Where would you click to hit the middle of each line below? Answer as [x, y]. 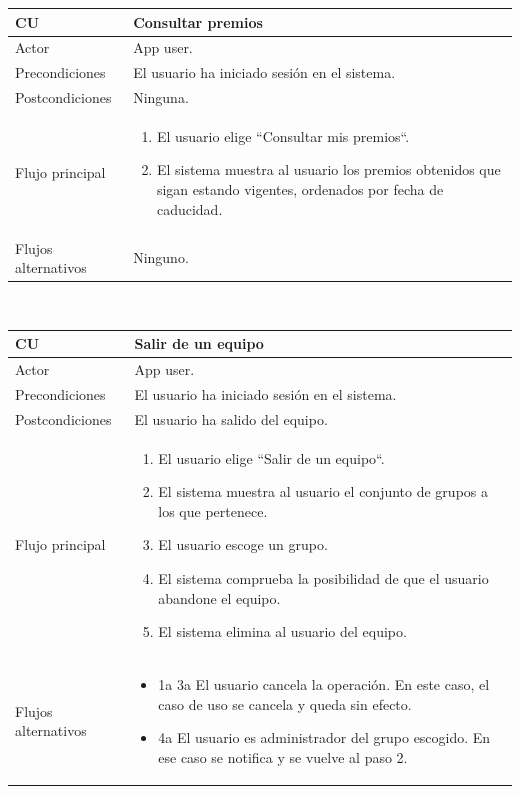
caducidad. [189, 208]
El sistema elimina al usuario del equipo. [282, 631]
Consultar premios [198, 21]
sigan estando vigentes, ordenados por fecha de [300, 189]
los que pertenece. [213, 510]
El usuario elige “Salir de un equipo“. [271, 457]
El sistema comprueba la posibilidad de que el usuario [323, 578]
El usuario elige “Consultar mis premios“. [283, 135]
